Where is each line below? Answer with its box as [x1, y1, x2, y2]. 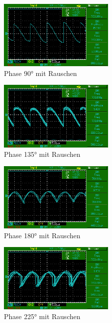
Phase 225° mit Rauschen [4, 311, 81, 321]
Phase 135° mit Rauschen [4, 149, 81, 159]
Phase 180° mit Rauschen [4, 230, 81, 240]
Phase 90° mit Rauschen [4, 68, 77, 78]
